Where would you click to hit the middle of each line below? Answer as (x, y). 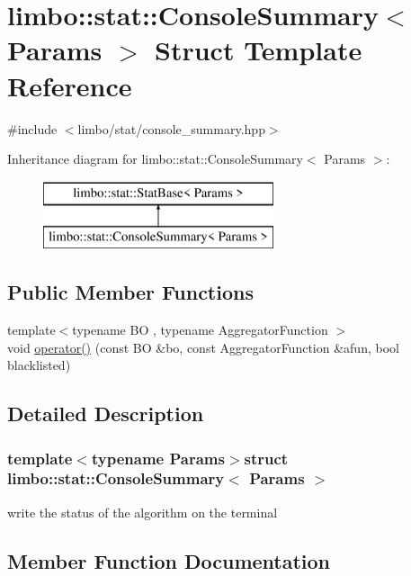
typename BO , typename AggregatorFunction (200, 330)
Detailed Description (106, 414)
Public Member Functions (130, 292)
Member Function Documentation (169, 560)
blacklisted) (39, 365)
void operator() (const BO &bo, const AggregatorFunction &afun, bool (203, 347)
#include (32, 128)
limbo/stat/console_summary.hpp (171, 128)
